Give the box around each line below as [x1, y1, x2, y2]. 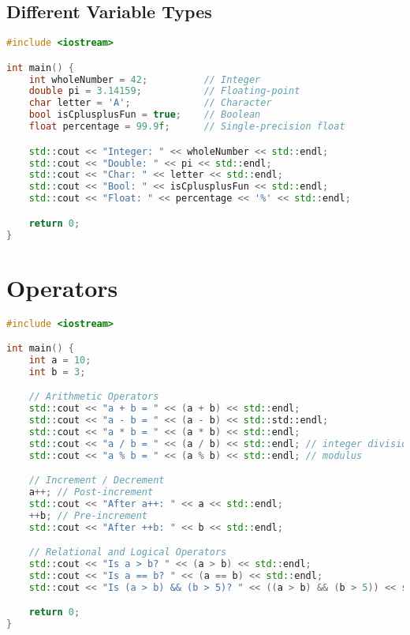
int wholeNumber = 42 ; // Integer [28, 73, 261, 85]
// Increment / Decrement [28, 475, 165, 487]
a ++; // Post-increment [28, 487, 154, 498]
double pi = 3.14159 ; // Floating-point [28, 85, 300, 97]
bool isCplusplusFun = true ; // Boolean [28, 109, 261, 121]
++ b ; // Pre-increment [28, 509, 148, 521]
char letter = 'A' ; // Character [28, 97, 272, 109]
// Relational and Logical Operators [28, 547, 227, 558]
